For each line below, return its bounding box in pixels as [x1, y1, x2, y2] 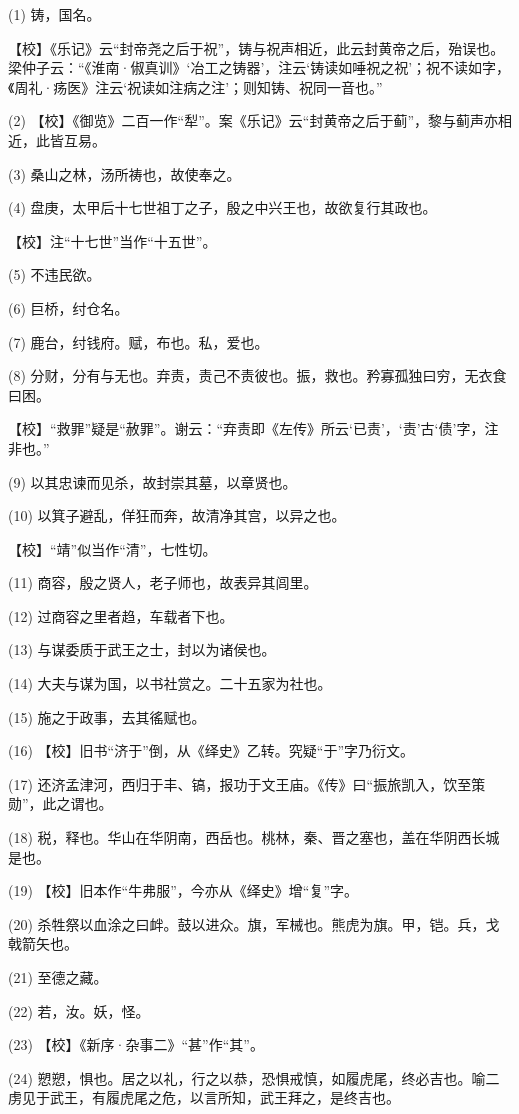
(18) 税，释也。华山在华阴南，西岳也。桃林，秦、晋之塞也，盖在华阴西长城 [8, 827, 500, 848]
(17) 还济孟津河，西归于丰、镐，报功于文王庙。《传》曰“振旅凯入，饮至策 [8, 773, 486, 794]
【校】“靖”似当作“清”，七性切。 [8, 538, 217, 559]
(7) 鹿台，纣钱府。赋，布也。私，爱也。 [8, 331, 269, 352]
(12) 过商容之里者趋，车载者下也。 [8, 605, 234, 626]
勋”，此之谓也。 [8, 793, 113, 814]
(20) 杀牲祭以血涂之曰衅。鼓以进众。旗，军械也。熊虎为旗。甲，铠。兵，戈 [8, 913, 500, 934]
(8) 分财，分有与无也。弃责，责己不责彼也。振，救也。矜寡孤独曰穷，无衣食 [8, 365, 507, 386]
